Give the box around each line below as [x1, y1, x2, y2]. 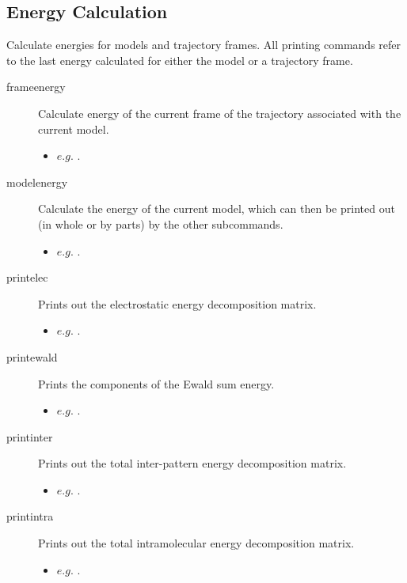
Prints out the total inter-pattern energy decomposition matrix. [38, 455, 347, 471]
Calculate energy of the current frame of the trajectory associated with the [38, 104, 401, 121]
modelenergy [6, 173, 68, 190]
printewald [6, 348, 58, 365]
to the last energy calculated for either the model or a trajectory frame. [6, 51, 353, 68]
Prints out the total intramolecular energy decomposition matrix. [38, 535, 355, 551]
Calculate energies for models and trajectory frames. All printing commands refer [6, 36, 401, 53]
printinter [6, 428, 53, 445]
